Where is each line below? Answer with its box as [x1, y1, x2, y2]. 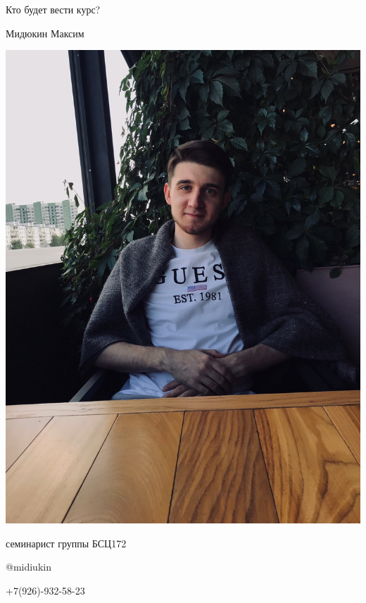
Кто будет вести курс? [6, 2, 101, 16]
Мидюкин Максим [6, 25, 84, 40]
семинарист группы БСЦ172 [6, 535, 127, 550]
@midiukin [6, 559, 51, 574]
